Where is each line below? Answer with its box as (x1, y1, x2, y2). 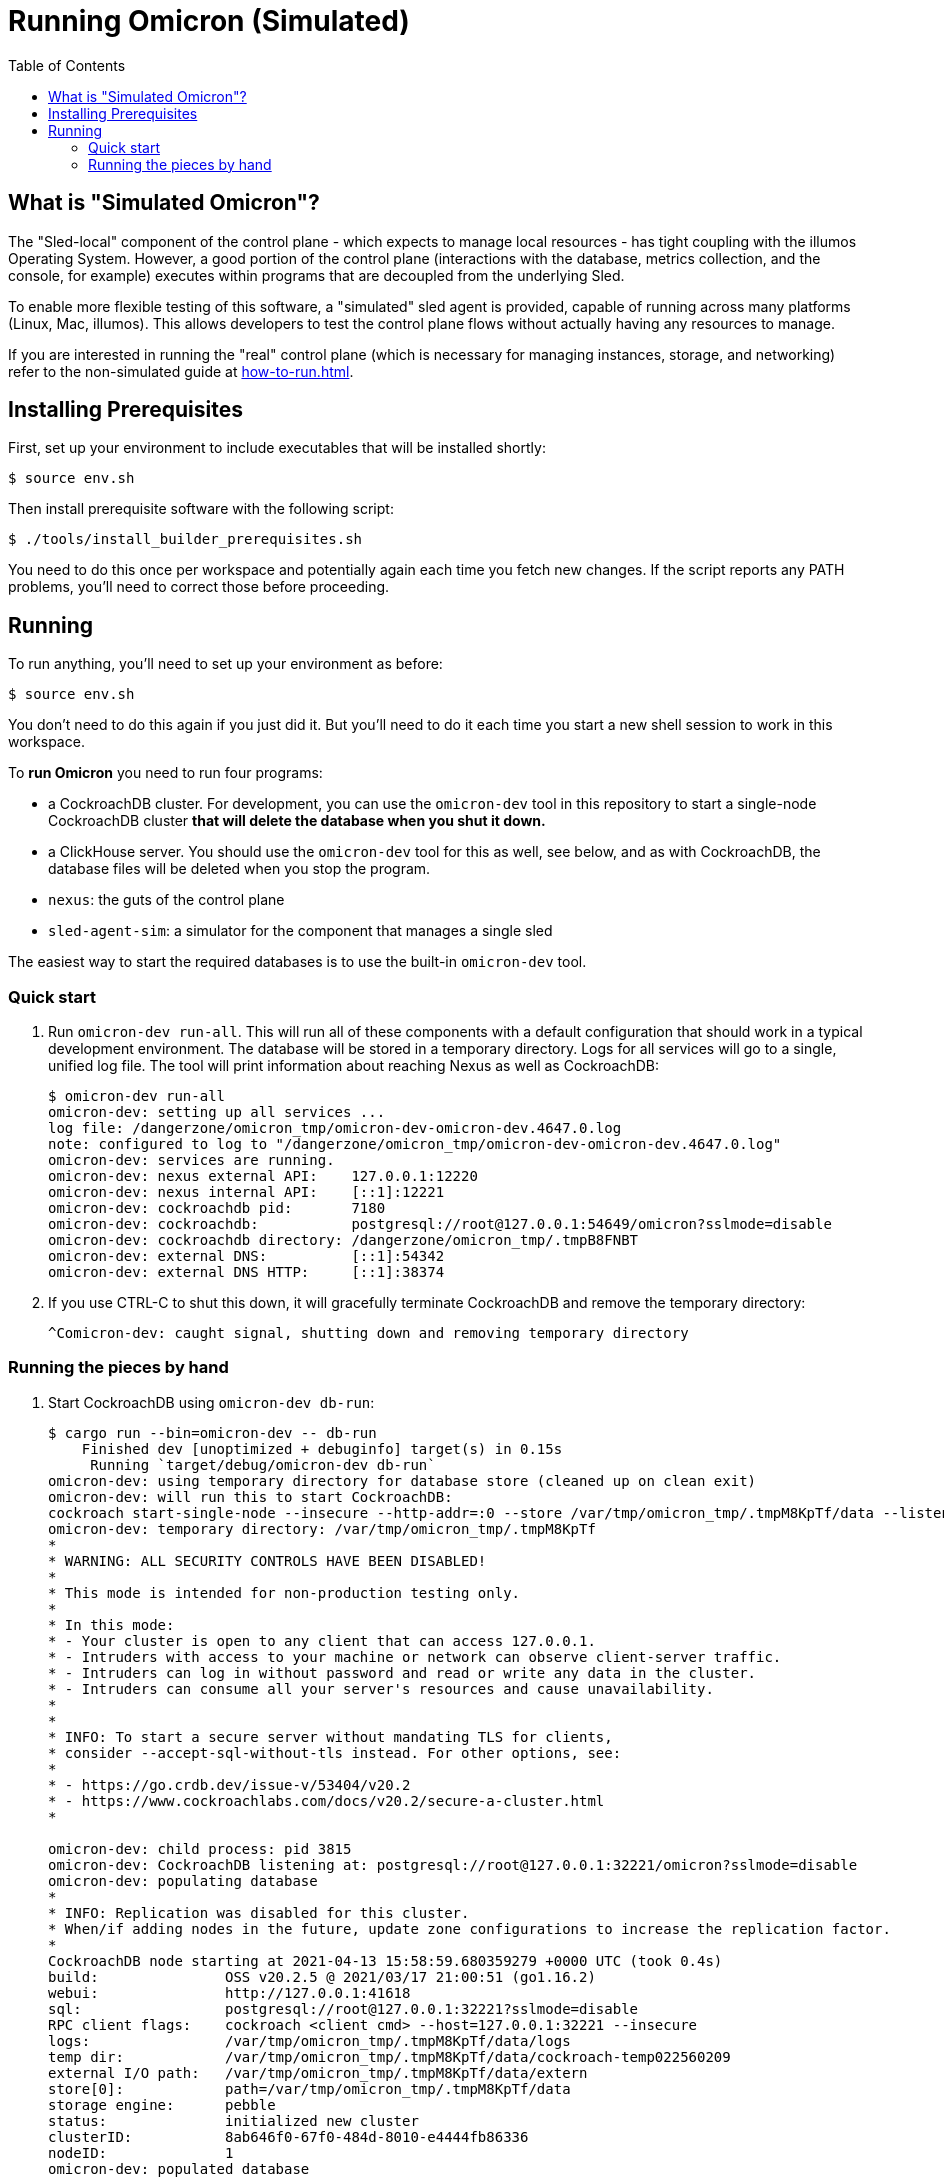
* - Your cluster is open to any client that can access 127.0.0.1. (48, 1632, 596, 1649)
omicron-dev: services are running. (48, 1152, 335, 1169)
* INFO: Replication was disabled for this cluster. (48, 1904, 470, 1921)
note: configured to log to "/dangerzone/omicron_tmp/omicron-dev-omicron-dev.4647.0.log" (48, 1136, 782, 1153)
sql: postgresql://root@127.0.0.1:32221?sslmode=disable (48, 2000, 639, 2017)
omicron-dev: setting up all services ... (48, 1104, 386, 1121)
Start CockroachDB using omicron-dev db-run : (48, 1393, 375, 1411)
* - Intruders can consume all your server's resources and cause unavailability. (48, 1680, 714, 1697)
